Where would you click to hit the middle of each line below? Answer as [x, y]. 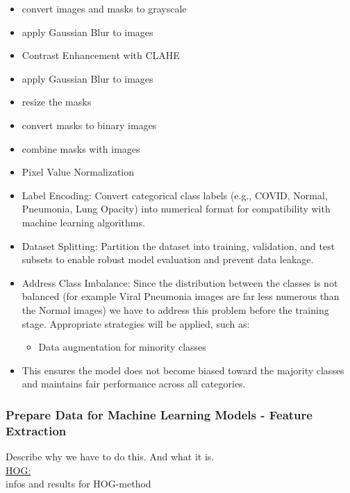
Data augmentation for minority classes [122, 347]
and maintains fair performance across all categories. [134, 384]
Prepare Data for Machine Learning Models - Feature [159, 414]
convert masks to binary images [89, 125]
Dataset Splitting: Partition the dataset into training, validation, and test [178, 245]
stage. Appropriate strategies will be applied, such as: [136, 323]
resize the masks [57, 102]
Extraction [36, 430]
